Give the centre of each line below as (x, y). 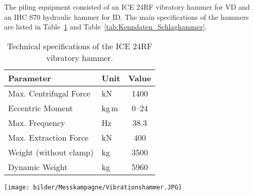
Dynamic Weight (38, 167)
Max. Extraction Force (48, 137)
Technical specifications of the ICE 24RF (80, 46)
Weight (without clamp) (51, 152)
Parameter (30, 78)
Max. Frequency (37, 122)
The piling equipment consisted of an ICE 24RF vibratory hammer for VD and (127, 7)
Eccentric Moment (41, 108)
